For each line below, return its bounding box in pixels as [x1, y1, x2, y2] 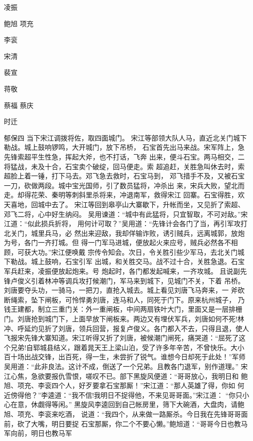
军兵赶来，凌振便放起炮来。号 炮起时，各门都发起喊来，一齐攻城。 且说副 [4, 266, 240, 276]
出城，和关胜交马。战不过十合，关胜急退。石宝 [94, 256, 245, 266]
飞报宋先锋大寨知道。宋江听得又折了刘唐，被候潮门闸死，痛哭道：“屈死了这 [4, 333, 246, 343]
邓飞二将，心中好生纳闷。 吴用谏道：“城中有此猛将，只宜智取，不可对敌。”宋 [4, 209, 248, 219]
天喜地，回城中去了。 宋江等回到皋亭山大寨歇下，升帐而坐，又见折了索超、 [4, 199, 245, 209]
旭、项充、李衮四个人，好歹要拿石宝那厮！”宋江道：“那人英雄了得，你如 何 [4, 380, 244, 390]
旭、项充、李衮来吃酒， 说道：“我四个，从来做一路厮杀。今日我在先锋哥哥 [4, 408, 241, 419]
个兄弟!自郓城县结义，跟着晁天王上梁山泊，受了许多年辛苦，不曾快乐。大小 [4, 342, 244, 352]
